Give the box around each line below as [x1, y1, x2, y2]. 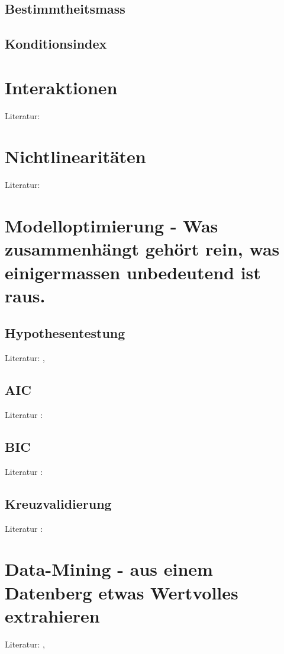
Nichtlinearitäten [5, 144, 146, 168]
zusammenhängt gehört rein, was [5, 237, 280, 261]
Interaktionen [5, 75, 118, 99]
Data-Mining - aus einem [5, 557, 213, 581]
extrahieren [5, 603, 100, 627]
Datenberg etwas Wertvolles [5, 580, 238, 604]
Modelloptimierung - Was [5, 213, 218, 238]
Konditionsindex [5, 34, 107, 53]
